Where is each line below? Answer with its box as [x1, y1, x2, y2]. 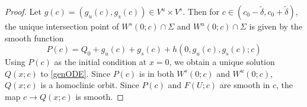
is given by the [249, 20, 303, 32]
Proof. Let [5, 5, 41, 17]
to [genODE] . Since [40, 67, 110, 79]
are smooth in [219, 79, 270, 91]
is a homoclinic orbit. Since [40, 79, 139, 91]
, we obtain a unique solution [169, 56, 275, 68]
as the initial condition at [54, 56, 147, 68]
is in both [139, 67, 174, 79]
